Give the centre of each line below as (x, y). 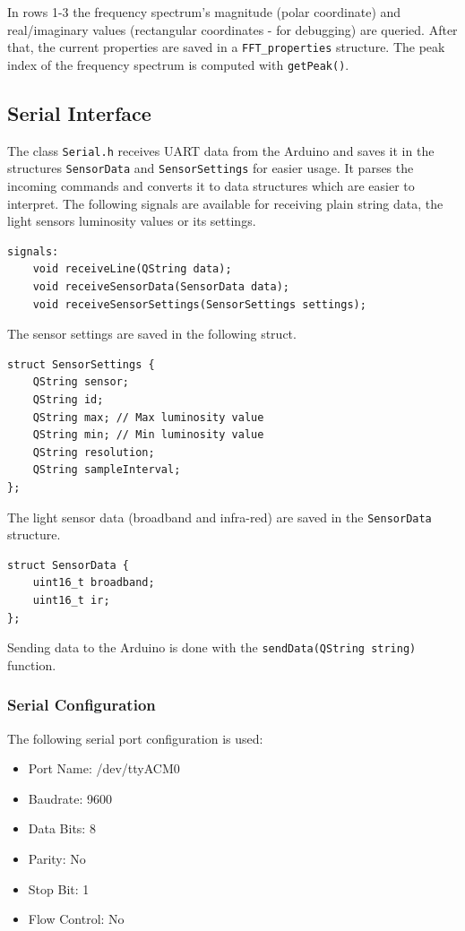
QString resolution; (94, 452)
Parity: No (57, 858)
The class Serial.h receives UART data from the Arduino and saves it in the (221, 150)
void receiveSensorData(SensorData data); (161, 286)
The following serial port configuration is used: (135, 738)
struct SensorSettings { (81, 364)
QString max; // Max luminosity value (148, 417)
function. (32, 664)
